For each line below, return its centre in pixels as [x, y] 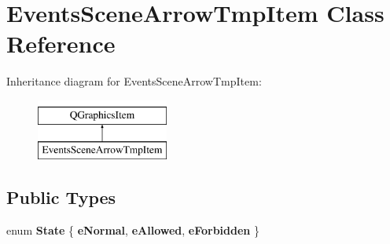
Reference [61, 44]
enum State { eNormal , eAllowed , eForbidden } [133, 230]
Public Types [61, 197]
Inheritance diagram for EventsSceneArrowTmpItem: [134, 81]
